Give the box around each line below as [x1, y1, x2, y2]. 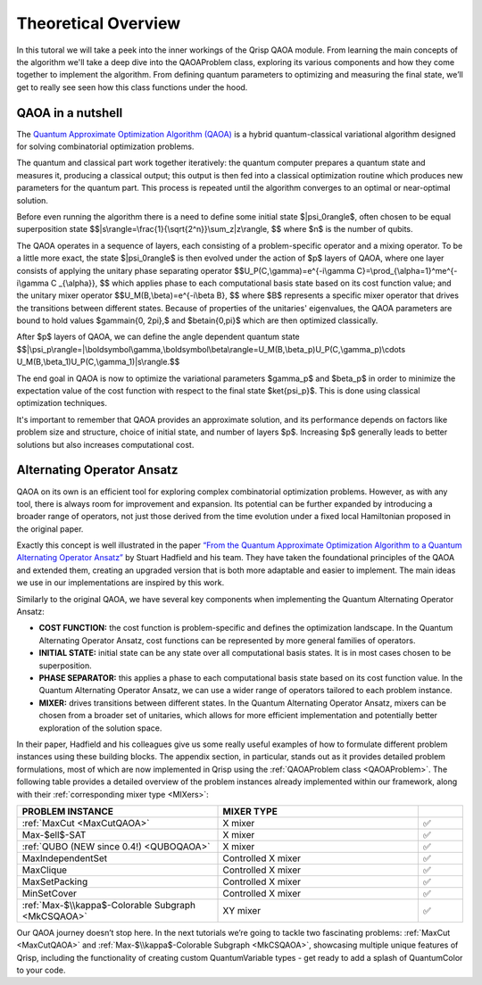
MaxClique [21, 864, 67, 876]
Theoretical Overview [16, 13, 181, 33]
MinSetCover [21, 887, 78, 899]
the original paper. [16, 523, 84, 534]
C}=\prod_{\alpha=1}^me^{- [356, 265, 458, 276]
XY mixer [222, 904, 262, 916]
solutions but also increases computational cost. [16, 439, 195, 450]
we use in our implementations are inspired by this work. [16, 577, 225, 588]
